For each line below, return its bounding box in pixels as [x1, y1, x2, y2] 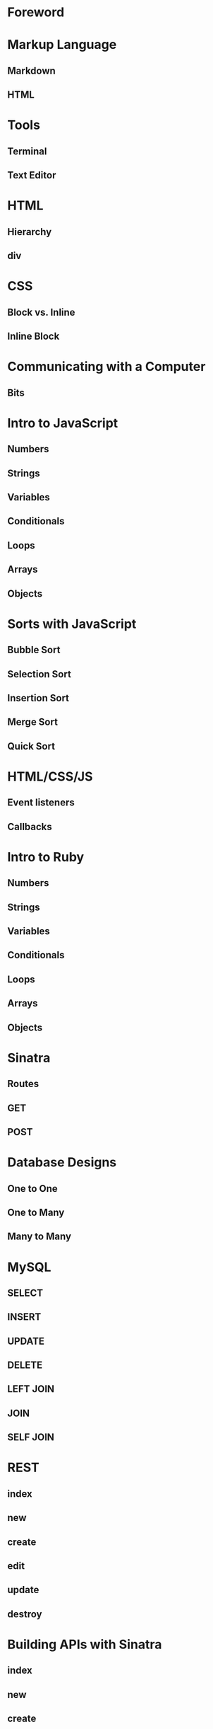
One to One [7, 1183, 58, 1195]
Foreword [7, 4, 65, 21]
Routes [7, 1078, 39, 1090]
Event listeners [7, 797, 75, 809]
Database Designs [7, 1154, 117, 1171]
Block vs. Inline [7, 306, 75, 318]
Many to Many [7, 1231, 72, 1243]
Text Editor [7, 169, 56, 181]
